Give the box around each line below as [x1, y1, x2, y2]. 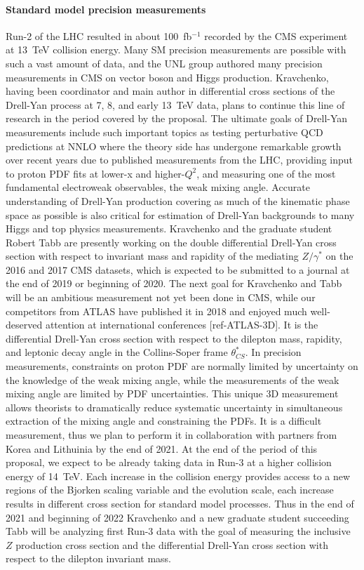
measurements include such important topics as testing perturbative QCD [6, 124, 323, 139]
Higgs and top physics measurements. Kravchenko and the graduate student [6, 221, 332, 236]
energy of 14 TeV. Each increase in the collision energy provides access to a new [6, 468, 351, 483]
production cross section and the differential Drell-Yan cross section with [15, 537, 328, 552]
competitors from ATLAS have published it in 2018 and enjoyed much [6, 303, 307, 318]
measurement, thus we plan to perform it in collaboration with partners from [6, 427, 337, 442]
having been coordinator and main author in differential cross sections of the [6, 84, 335, 98]
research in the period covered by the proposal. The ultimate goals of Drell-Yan [6, 111, 348, 126]
